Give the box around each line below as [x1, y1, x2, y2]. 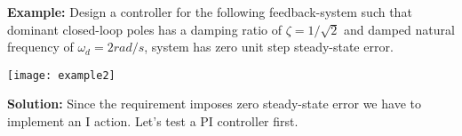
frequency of [7, 37, 74, 56]
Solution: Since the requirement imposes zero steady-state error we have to [7, 94, 421, 113]
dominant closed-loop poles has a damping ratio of [7, 20, 283, 38]
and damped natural [343, 20, 455, 38]
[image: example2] [7, 68, 115, 82]
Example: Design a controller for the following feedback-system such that [7, 3, 412, 20]
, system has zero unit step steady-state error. [144, 37, 394, 56]
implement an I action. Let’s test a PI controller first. [7, 112, 299, 131]
